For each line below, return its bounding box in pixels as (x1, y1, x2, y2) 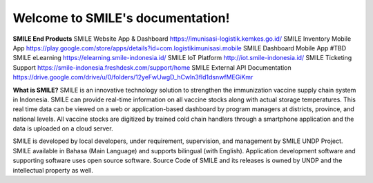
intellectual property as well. (12, 166, 93, 174)
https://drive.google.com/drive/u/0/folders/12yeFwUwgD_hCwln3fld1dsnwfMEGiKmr (12, 73, 254, 81)
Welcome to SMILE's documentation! (12, 10, 230, 26)
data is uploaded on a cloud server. (12, 124, 113, 133)
